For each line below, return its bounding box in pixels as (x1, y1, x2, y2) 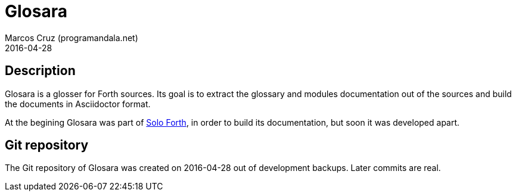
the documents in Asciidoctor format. (5, 98, 151, 109)
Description (5, 63, 76, 79)
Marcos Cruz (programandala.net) (5, 32, 138, 43)
